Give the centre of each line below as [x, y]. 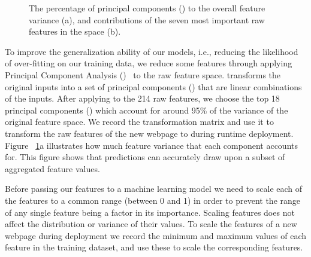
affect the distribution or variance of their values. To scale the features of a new [151, 224]
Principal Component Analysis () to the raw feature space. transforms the [143, 74]
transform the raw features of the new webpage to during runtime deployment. [149, 133]
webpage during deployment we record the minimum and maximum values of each [155, 235]
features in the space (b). [75, 31]
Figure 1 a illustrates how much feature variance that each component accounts [151, 145]
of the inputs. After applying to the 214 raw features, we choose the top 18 [142, 98]
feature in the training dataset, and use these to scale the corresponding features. [154, 247]
